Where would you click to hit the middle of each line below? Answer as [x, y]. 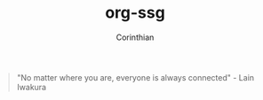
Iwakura [31, 87]
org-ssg [135, 13]
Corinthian [135, 37]
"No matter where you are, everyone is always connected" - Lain [135, 77]
